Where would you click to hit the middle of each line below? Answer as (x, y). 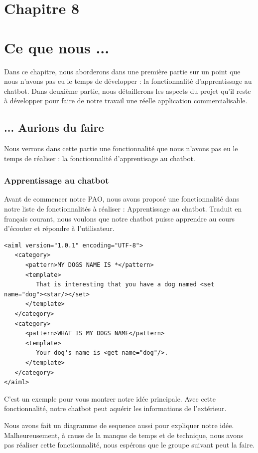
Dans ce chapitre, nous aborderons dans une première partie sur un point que (122, 71)
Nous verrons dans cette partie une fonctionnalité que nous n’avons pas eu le (121, 148)
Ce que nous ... (57, 47)
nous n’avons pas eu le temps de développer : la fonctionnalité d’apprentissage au (128, 81)
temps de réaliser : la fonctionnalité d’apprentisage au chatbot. (100, 158)
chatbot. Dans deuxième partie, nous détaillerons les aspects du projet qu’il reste (128, 91)
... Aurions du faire (54, 127)
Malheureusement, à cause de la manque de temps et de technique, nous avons (124, 435)
